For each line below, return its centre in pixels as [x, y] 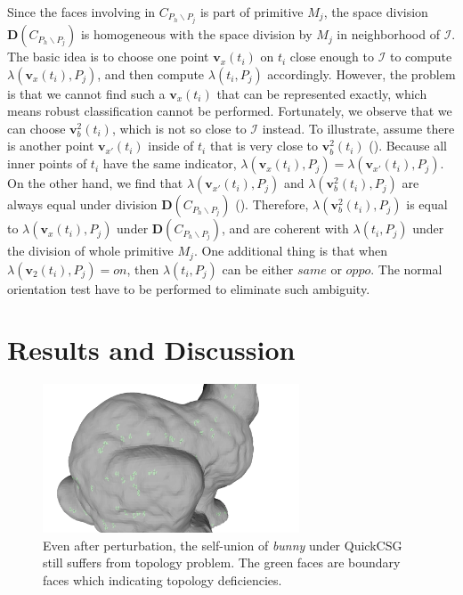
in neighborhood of [388, 34]
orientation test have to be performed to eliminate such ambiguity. [189, 288]
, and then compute [151, 73]
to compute [421, 57]
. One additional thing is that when [291, 251]
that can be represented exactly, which [322, 93]
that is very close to [264, 146]
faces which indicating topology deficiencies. [162, 579]
